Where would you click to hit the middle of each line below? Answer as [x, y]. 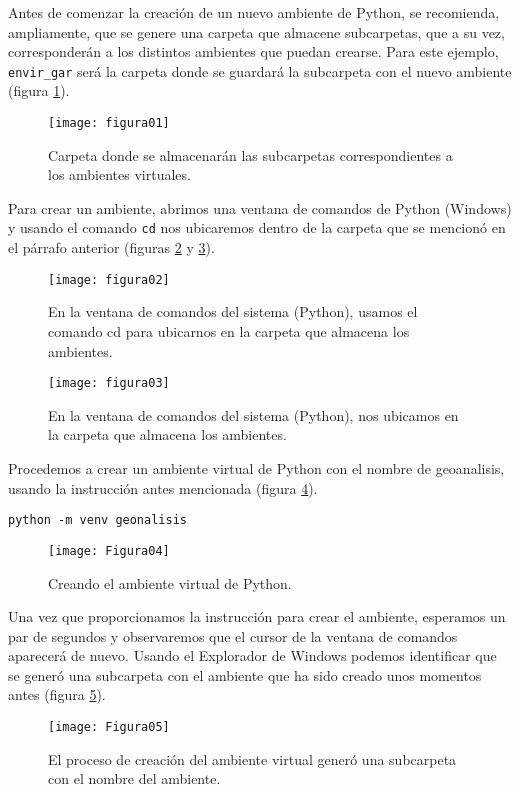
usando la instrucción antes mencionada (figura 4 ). [163, 487]
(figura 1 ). [39, 90]
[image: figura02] [109, 279]
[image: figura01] [109, 123]
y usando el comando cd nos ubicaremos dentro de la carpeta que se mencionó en [257, 227]
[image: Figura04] [109, 550]
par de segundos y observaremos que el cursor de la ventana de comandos [233, 635]
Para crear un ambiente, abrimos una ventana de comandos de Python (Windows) [260, 207]
